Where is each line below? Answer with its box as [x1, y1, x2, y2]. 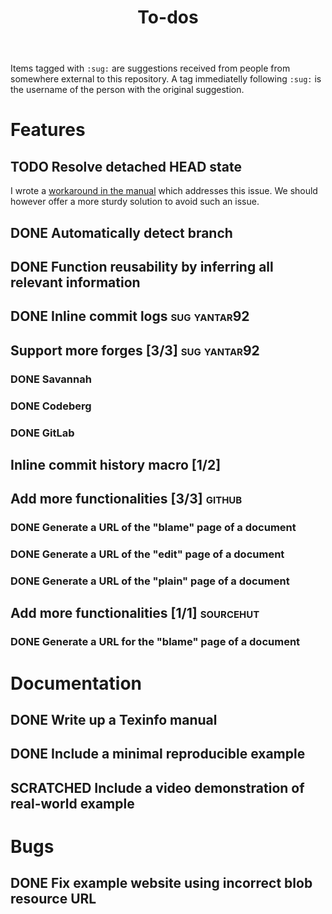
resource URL [10, 891, 97, 908]
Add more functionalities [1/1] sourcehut [10, 605, 260, 622]
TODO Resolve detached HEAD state [10, 158, 243, 175]
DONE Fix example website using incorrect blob [10, 875, 313, 892]
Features [10, 119, 86, 141]
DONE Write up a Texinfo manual [10, 711, 218, 728]
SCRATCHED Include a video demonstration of [10, 779, 305, 796]
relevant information [10, 274, 141, 291]
